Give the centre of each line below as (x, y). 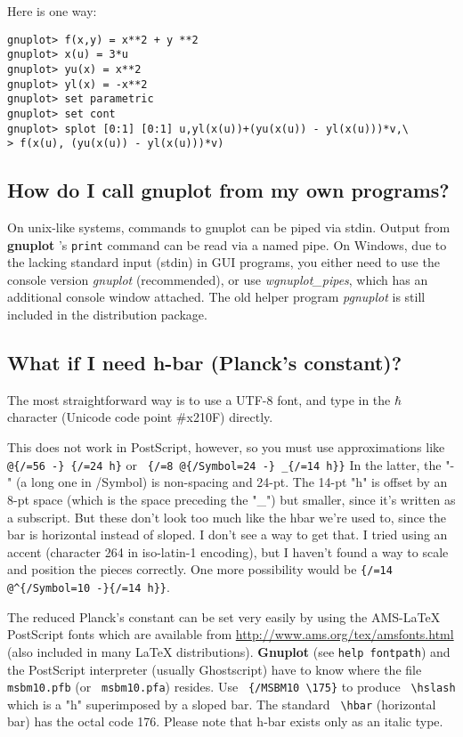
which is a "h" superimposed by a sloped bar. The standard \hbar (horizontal (222, 704)
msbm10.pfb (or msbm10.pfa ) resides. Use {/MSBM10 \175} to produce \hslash (231, 687)
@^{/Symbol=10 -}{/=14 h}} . (89, 587)
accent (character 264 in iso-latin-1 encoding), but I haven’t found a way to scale (228, 551)
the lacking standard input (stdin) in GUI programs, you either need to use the (223, 262)
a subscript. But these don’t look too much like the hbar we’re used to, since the (227, 517)
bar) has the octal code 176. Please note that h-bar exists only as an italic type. (225, 721)
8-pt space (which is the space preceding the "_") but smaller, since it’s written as (231, 499)
